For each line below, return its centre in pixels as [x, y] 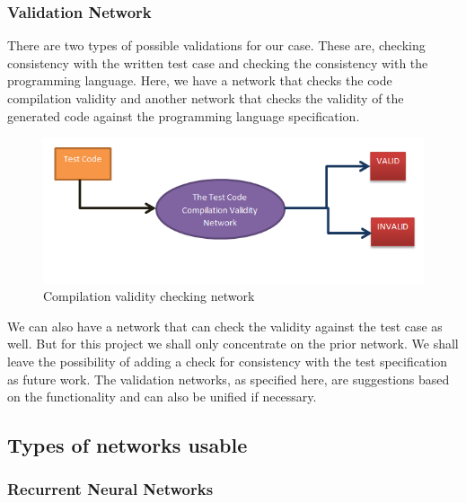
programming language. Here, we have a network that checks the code [200, 80]
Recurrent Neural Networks [110, 489]
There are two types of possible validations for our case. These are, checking [216, 45]
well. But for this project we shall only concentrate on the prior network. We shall [233, 344]
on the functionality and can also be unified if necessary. [162, 397]
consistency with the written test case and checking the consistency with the [218, 62]
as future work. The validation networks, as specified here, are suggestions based [229, 379]
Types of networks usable [127, 445]
